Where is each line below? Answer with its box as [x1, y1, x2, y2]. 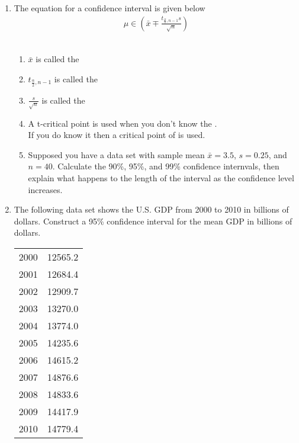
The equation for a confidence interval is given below [14, 2, 205, 14]
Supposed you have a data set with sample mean [28, 148, 205, 160]
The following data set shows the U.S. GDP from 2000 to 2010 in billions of [14, 203, 289, 216]
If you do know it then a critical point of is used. [28, 129, 205, 141]
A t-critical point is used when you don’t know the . [28, 117, 217, 129]
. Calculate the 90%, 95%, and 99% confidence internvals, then [52, 160, 279, 172]
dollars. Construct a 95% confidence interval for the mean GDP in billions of [14, 214, 292, 227]
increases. [28, 183, 63, 195]
